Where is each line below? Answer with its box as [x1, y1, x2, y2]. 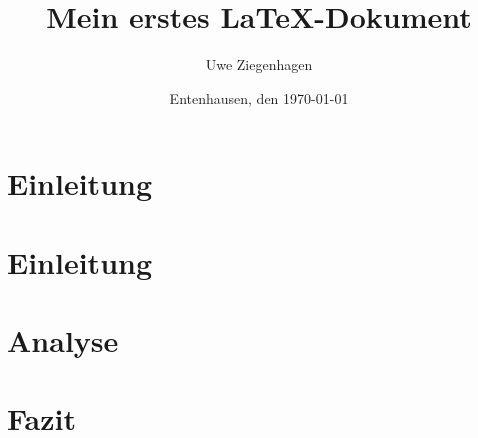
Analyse [7, 320, 119, 361]
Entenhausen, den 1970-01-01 [169, 87, 349, 108]
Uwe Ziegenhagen [205, 54, 313, 75]
